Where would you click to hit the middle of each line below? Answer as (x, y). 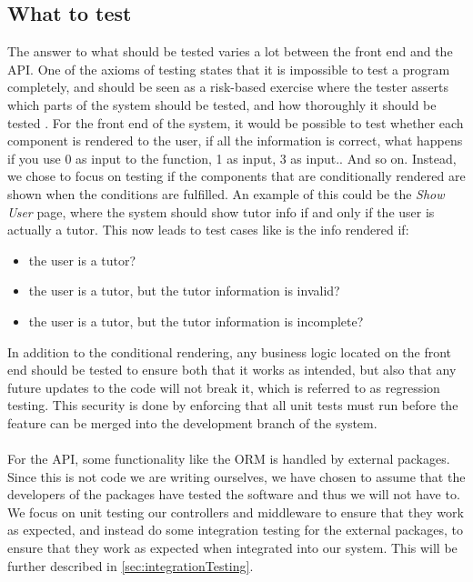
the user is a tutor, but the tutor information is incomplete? (196, 321)
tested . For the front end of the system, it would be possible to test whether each (236, 122)
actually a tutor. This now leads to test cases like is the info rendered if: (208, 230)
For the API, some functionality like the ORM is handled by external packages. (229, 459)
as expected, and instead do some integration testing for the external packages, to (235, 530)
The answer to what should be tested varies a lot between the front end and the (230, 51)
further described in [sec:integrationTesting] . (131, 565)
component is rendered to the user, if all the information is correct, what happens (235, 140)
